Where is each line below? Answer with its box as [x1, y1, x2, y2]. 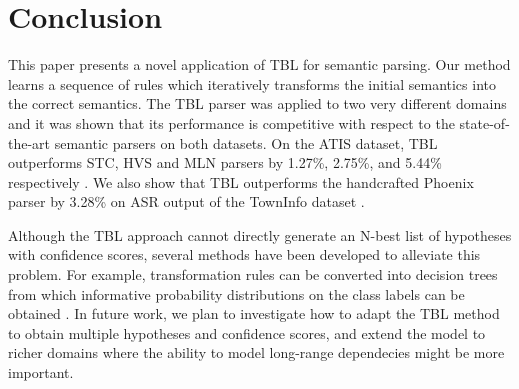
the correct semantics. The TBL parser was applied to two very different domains [8, 93, 507, 114]
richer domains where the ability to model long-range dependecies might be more [8, 342, 505, 363]
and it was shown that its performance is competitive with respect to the [8, 112, 455, 133]
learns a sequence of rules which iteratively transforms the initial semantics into [8, 73, 496, 94]
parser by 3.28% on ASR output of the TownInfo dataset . [8, 191, 365, 212]
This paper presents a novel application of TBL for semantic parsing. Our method [8, 54, 511, 75]
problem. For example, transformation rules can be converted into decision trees [8, 264, 498, 285]
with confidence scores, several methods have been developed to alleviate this [8, 244, 481, 265]
